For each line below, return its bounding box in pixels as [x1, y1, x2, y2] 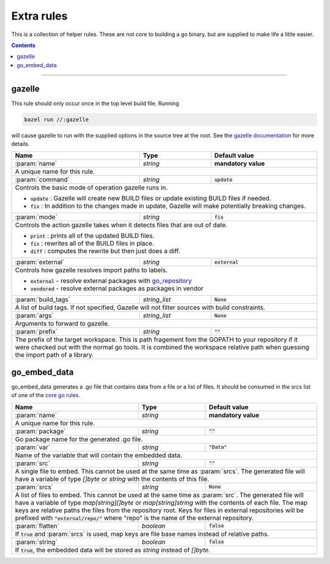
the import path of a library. [15, 351, 94, 359]
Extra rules [11, 9, 68, 23]
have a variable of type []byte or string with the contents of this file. [15, 474, 210, 483]
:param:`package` [15, 427, 67, 435]
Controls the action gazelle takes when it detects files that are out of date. [15, 221, 228, 229]
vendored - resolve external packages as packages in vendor [30, 284, 204, 293]
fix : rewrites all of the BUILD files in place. [30, 239, 155, 247]
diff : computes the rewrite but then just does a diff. [30, 247, 180, 255]
